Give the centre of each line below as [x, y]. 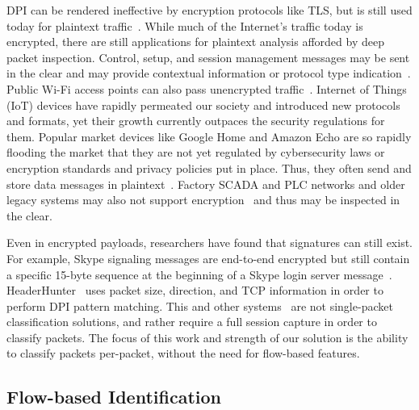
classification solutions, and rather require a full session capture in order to [192, 322]
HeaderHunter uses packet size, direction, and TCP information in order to [195, 290]
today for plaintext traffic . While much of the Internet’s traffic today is [185, 25]
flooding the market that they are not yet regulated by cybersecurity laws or [196, 152]
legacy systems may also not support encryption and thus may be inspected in [203, 200]
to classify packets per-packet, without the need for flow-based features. [183, 353]
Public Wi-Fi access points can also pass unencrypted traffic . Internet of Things [207, 88]
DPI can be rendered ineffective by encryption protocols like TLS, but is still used [209, 10]
